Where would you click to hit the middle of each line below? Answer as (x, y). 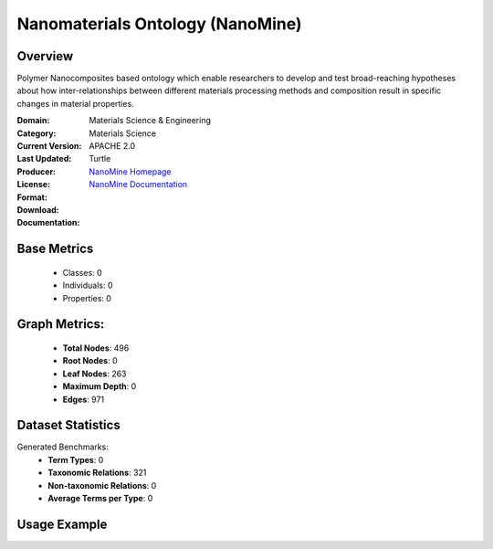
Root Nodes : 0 (90, 361)
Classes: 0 (82, 272)
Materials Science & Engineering (150, 121)
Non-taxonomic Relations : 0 (102, 485)
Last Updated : (44, 159)
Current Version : (49, 146)
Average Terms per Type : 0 (100, 498)
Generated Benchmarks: (63, 447)
